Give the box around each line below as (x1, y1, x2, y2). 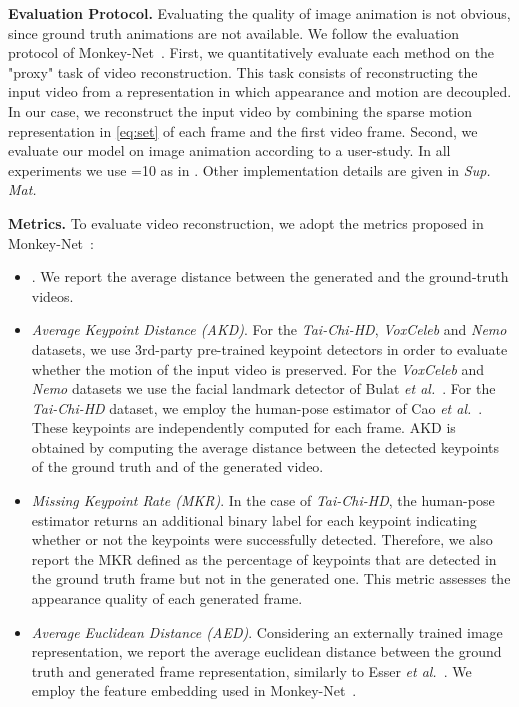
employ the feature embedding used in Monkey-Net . (31, 680, 357, 701)
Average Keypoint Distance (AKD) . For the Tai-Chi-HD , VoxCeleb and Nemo (31, 319, 507, 340)
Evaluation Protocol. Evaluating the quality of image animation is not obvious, (8, 3, 511, 23)
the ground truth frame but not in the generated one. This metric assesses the (31, 568, 511, 589)
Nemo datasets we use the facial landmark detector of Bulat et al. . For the (31, 378, 496, 399)
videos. (31, 285, 74, 306)
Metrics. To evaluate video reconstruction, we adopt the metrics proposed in (8, 212, 484, 233)
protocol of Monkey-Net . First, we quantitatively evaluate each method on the (8, 42, 495, 63)
